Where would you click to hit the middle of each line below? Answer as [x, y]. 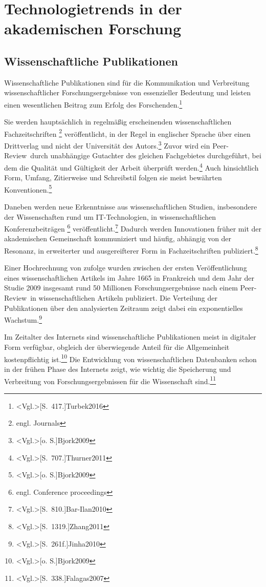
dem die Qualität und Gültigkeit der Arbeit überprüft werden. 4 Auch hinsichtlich [131, 166]
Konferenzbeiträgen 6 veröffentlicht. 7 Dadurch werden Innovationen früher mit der [133, 228]
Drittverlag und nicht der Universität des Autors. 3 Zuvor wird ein [107, 145]
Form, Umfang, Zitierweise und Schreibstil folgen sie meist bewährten [113, 177]
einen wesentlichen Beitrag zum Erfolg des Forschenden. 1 [93, 103]
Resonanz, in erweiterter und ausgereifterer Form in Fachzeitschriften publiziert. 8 [131, 250]
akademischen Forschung [93, 28]
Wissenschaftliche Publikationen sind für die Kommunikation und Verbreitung [127, 82]
